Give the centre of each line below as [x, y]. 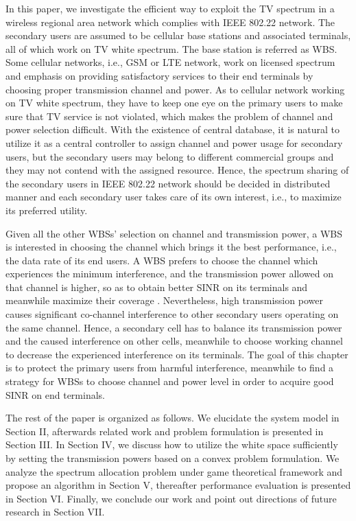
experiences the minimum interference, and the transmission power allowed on [170, 274]
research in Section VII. [55, 512]
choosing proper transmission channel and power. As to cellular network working [175, 89]
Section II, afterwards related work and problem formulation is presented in [165, 431]
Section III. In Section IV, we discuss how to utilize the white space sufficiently [172, 444]
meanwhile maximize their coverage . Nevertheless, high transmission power [164, 300]
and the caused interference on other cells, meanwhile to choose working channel [174, 341]
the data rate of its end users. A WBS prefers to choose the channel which [162, 260]
